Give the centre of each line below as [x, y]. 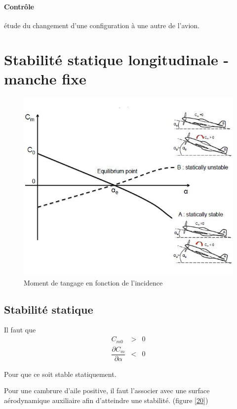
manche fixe [45, 78]
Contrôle [19, 6]
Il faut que [20, 330]
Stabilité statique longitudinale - [117, 59]
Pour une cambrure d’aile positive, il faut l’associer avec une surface [107, 390]
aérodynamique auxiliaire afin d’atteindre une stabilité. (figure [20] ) [106, 400]
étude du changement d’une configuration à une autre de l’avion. [102, 25]
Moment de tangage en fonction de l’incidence [93, 282]
